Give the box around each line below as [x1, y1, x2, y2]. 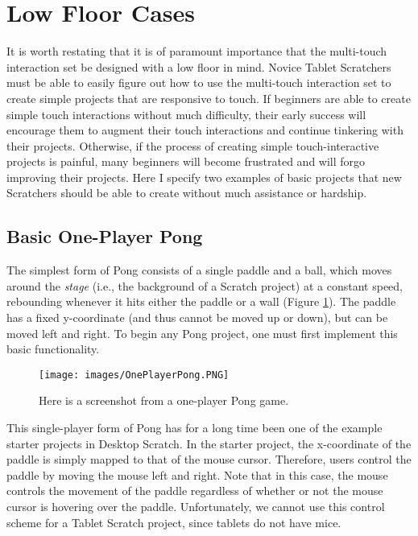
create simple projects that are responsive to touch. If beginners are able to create [6, 89, 411, 106]
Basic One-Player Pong [6, 224, 203, 249]
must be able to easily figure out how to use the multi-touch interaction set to [6, 74, 391, 91]
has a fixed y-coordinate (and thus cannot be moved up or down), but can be [6, 309, 388, 326]
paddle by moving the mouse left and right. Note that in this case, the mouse [6, 466, 388, 483]
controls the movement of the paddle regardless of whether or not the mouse [6, 482, 383, 499]
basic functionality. [6, 340, 100, 357]
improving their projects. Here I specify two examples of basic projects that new [6, 168, 402, 185]
